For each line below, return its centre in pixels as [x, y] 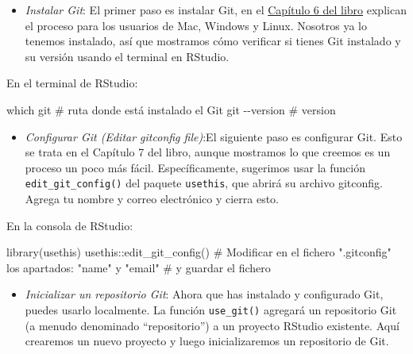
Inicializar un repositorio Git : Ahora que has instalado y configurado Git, [204, 294]
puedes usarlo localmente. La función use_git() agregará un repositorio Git [211, 309]
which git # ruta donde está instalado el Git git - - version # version [171, 109]
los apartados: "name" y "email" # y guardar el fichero [139, 267]
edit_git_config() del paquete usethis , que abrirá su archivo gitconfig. [204, 183]
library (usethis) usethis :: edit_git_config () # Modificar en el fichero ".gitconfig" [199, 252]
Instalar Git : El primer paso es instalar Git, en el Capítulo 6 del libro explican [216, 10]
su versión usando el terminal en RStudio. [127, 56]
